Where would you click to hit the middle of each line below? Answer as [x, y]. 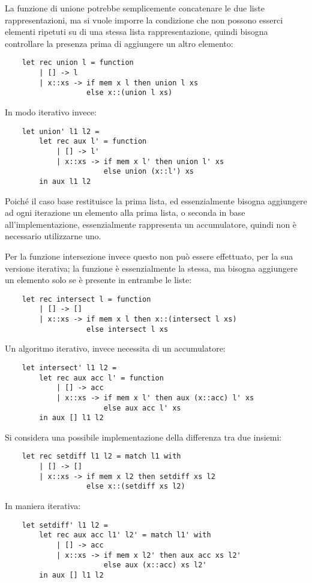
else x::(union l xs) [130, 93]
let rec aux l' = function [93, 142]
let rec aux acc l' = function [101, 378]
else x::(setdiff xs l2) [136, 487]
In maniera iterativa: [43, 506]
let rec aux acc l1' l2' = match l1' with [125, 535]
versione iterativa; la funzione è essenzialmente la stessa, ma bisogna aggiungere [151, 268]
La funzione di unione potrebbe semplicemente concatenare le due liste [135, 8]
